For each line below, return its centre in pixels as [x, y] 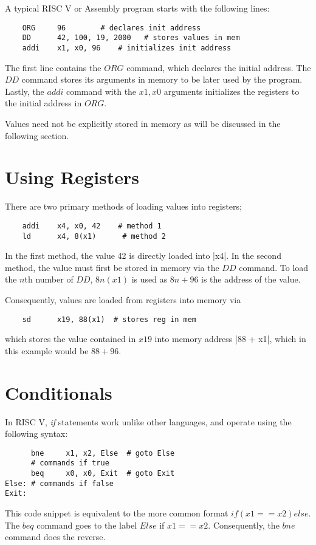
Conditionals [59, 392]
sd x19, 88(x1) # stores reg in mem [109, 319]
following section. [37, 135]
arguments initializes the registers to [232, 91]
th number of [49, 279]
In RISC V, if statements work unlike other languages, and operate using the [148, 421]
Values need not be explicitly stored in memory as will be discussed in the [143, 123]
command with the [101, 91]
